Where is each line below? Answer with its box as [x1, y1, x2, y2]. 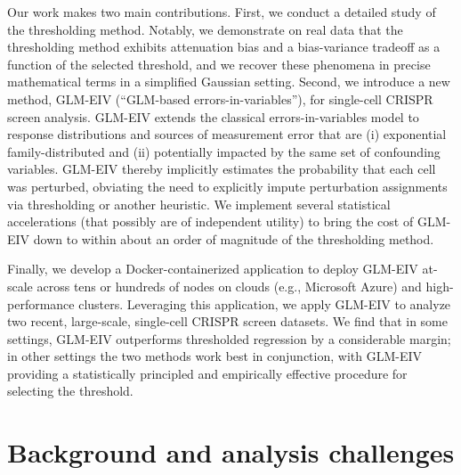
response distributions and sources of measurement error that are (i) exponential [7, 125, 447, 143]
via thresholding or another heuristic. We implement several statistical [7, 194, 391, 213]
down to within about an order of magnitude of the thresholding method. [33, 229, 434, 248]
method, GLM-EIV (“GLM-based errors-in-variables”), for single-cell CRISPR [7, 89, 433, 108]
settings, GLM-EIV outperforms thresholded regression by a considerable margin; [7, 329, 451, 348]
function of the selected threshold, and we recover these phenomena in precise [7, 54, 431, 73]
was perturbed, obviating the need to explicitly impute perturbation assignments [7, 176, 448, 195]
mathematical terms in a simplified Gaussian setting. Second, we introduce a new [7, 72, 450, 91]
